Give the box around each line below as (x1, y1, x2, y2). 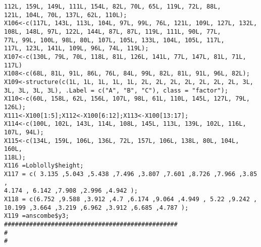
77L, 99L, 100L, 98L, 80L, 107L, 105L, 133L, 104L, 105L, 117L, (4, 36, 225, 44)
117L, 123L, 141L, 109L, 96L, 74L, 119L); (4, 45, 149, 52)
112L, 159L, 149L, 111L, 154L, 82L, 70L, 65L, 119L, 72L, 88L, (4, 3, 221, 10)
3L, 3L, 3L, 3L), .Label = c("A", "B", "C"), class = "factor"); (4, 87, 228, 94)
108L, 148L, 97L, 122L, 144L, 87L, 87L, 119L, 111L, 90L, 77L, (4, 28, 221, 35)
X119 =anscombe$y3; (4, 212, 69, 220)
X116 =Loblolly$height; (4, 162, 84, 170)
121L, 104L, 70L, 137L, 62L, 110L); (4, 11, 127, 19)
